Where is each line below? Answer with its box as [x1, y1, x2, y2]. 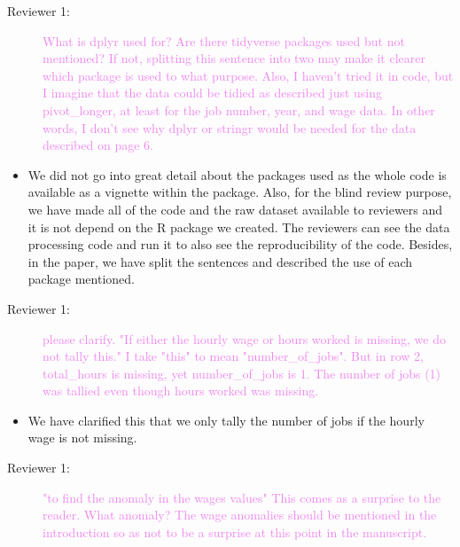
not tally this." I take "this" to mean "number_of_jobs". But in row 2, [43, 347, 424, 365]
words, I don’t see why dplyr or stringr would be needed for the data [43, 118, 417, 137]
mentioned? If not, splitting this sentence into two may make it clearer [43, 49, 425, 67]
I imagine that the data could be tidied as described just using [43, 83, 383, 102]
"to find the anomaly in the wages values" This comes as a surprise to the [43, 488, 441, 506]
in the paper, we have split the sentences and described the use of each [27, 252, 413, 270]
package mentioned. [27, 270, 135, 288]
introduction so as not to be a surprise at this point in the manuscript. [43, 522, 427, 541]
